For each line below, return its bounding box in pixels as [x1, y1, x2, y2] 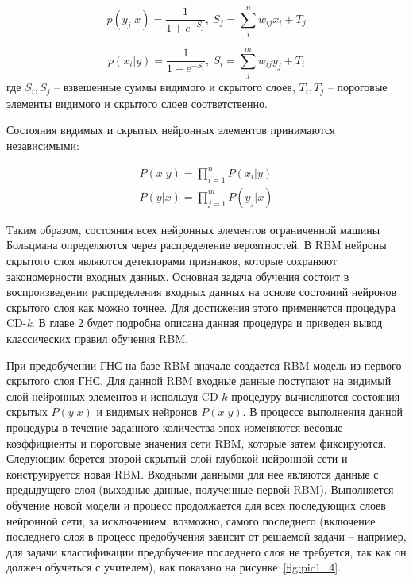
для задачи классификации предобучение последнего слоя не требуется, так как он [6, 543, 407, 560]
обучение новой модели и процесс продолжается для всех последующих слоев [6, 496, 386, 513]
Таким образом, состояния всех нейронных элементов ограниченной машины [6, 221, 380, 237]
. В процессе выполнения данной [242, 403, 403, 420]
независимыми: [6, 137, 79, 153]
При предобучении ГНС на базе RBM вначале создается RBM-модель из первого [6, 356, 402, 373]
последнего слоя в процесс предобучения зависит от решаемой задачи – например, [6, 528, 407, 544]
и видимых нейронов [96, 403, 198, 420]
